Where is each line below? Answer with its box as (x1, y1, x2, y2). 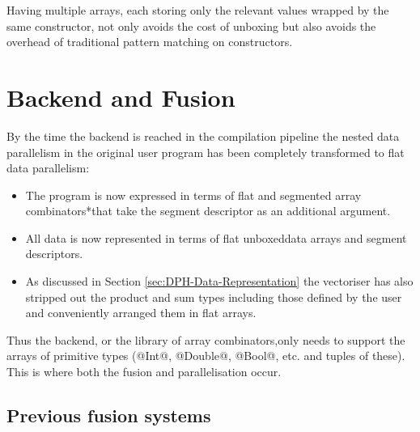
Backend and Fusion (6, 80, 235, 113)
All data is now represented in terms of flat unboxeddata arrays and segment (25, 229, 407, 246)
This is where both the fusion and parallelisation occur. (6, 363, 282, 380)
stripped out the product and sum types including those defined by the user (25, 288, 402, 305)
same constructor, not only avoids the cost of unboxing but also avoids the (6, 17, 376, 34)
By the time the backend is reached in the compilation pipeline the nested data (6, 127, 400, 144)
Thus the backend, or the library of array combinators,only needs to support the (6, 331, 405, 348)
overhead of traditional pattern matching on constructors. (6, 33, 293, 50)
